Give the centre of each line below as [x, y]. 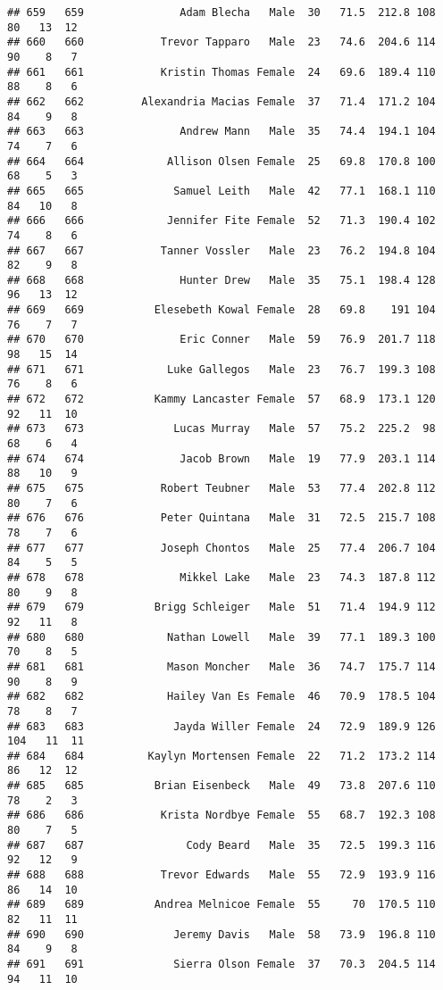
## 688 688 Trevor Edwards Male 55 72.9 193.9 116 [221, 875]
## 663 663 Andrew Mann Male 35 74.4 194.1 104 [221, 132]
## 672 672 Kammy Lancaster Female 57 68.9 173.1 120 [221, 399]
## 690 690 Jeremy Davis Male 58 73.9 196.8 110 [221, 934]
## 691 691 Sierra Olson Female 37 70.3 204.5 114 [221, 964]
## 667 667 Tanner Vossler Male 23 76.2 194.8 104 [221, 250]
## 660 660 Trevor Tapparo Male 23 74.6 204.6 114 [221, 42]
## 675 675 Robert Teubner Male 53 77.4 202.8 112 [221, 488]
